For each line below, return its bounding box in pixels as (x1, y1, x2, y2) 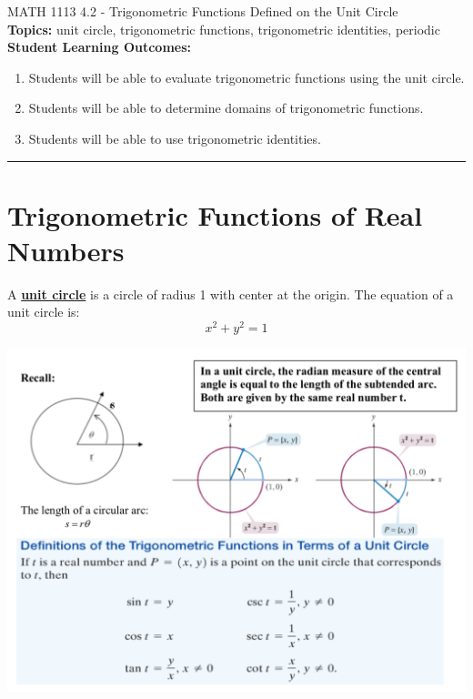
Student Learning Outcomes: (7, 37, 192, 56)
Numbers (7, 231, 125, 268)
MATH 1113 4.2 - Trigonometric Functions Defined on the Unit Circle (7, 2, 398, 20)
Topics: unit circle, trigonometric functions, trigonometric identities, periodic (7, 19, 440, 38)
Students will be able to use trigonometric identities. (28, 128, 321, 147)
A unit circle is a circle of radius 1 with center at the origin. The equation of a (7, 284, 454, 303)
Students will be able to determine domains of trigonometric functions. (28, 98, 424, 117)
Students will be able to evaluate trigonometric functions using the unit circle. (28, 67, 465, 86)
